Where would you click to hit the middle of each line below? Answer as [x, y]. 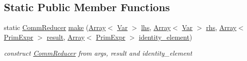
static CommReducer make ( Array [55, 27]
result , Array [66, 37]
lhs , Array [156, 27]
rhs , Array [221, 27]
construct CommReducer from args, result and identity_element [98, 53]
